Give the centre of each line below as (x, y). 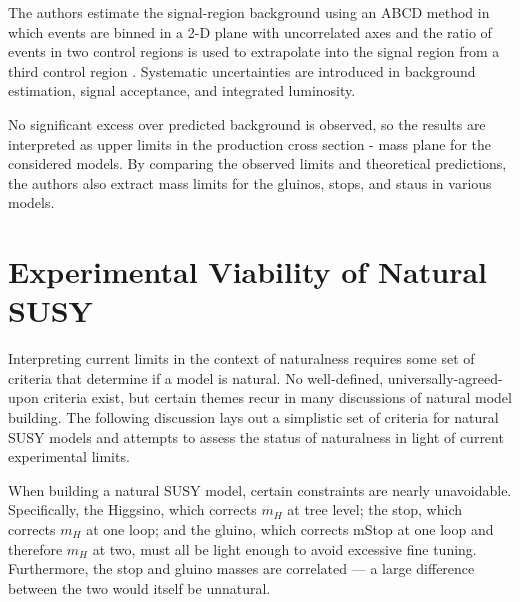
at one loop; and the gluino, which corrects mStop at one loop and (290, 529)
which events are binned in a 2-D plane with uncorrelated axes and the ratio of (250, 31)
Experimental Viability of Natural (248, 271)
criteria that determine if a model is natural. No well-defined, (196, 377)
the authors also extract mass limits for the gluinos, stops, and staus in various (250, 182)
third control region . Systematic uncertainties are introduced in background (242, 70)
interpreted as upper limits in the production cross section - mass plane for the (249, 143)
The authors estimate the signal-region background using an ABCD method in (249, 12)
